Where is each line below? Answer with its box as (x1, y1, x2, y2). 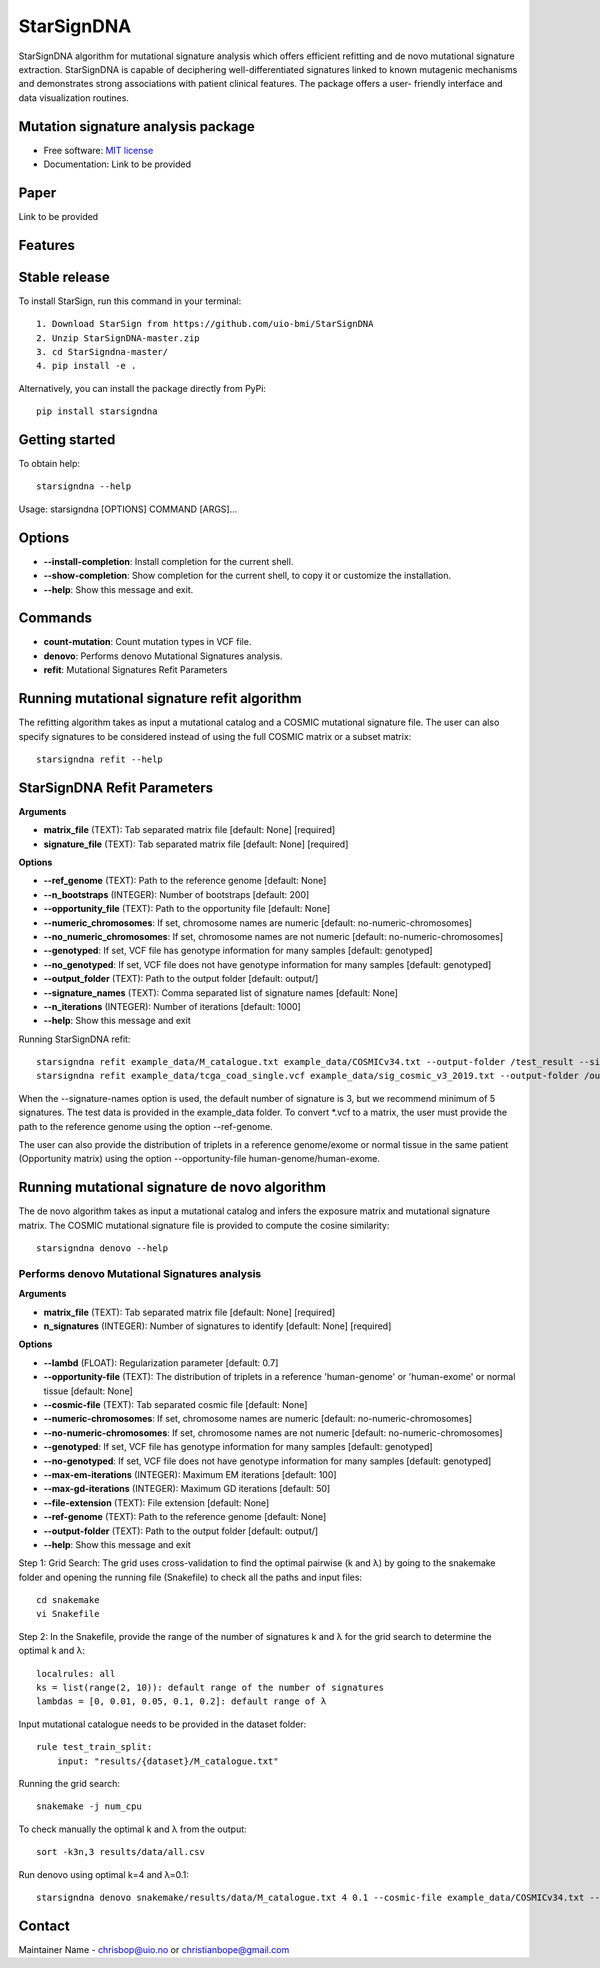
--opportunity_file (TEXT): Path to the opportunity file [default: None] (43, 903, 331, 915)
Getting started (18, 431, 116, 448)
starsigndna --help (36, 481, 132, 492)
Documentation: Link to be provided (43, 158, 192, 170)
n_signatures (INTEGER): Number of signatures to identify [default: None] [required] (43, 1320, 392, 1332)
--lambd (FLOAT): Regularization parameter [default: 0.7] (43, 1356, 279, 1369)
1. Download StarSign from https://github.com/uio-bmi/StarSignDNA (36, 318, 374, 330)
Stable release (18, 268, 110, 285)
